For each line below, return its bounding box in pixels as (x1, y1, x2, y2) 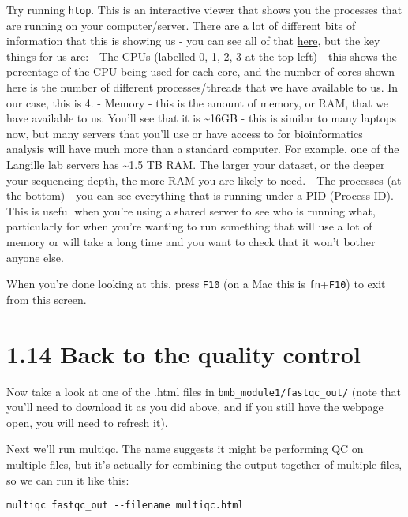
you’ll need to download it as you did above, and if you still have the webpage (6, 399, 384, 415)
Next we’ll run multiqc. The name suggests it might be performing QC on (6, 440, 364, 457)
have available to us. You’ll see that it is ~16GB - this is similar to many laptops (6, 110, 396, 126)
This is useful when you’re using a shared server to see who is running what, (6, 202, 376, 219)
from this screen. (6, 290, 87, 307)
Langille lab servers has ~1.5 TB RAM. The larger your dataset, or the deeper (6, 156, 385, 172)
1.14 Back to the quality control (6, 337, 361, 369)
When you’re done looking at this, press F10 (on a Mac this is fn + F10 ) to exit (6, 275, 386, 292)
